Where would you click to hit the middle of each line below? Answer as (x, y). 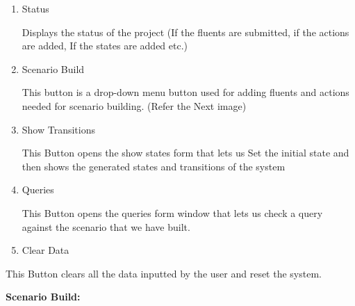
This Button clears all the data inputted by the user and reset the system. (164, 273)
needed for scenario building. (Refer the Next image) (134, 105)
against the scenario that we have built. (106, 226)
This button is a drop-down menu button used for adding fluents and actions (185, 92)
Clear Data (46, 250)
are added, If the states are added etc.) (105, 46)
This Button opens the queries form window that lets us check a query (172, 212)
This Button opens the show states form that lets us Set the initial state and (185, 153)
